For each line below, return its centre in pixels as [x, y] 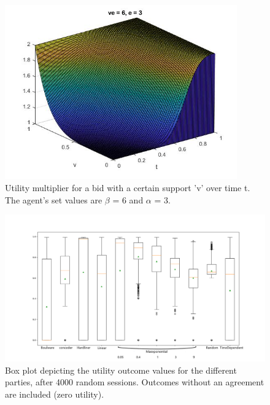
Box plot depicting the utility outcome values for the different [121, 370]
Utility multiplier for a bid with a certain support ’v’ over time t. [128, 188]
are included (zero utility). [55, 394]
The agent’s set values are [54, 199]
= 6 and [128, 199]
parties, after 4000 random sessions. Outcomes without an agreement [135, 382]
